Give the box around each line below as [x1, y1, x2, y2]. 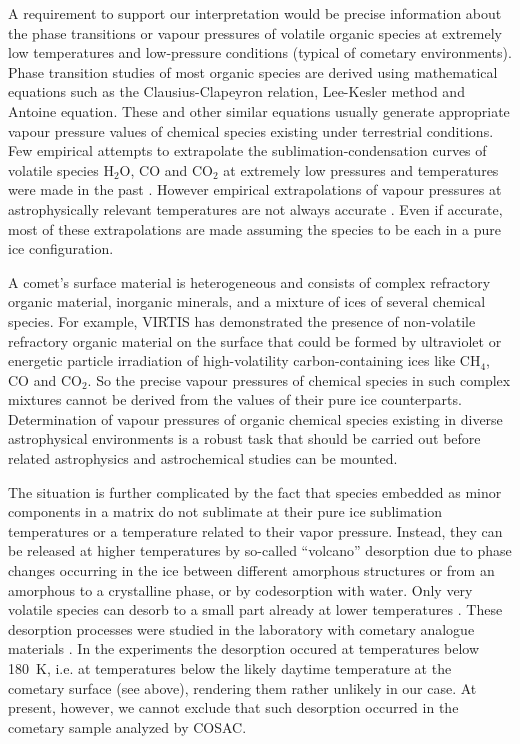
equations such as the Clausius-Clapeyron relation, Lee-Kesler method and [8, 81, 465, 102]
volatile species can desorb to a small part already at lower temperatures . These [8, 599, 503, 620]
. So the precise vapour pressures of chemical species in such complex [87, 369, 511, 390]
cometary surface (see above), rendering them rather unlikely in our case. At [8, 677, 477, 698]
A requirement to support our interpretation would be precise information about [8, 3, 502, 23]
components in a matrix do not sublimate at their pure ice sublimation [8, 501, 442, 522]
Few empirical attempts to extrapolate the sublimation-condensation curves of [8, 140, 487, 161]
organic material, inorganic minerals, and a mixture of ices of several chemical [8, 291, 486, 312]
